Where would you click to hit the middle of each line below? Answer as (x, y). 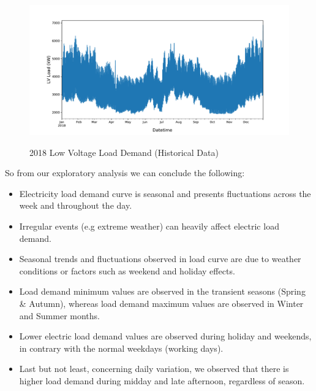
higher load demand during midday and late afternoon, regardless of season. (162, 380)
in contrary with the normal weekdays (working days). (121, 348)
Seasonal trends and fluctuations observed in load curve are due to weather (160, 259)
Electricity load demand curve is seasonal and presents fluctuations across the (165, 193)
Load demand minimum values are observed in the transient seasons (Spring (162, 291)
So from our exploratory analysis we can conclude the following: (125, 173)
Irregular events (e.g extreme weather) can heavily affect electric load (149, 226)
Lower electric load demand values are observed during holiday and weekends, (165, 336)
